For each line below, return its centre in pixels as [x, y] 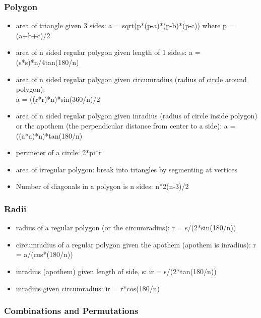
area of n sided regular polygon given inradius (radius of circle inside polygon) [137, 116]
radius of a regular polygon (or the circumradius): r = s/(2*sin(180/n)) [126, 228]
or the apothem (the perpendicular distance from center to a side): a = [126, 125]
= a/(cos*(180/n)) [44, 254]
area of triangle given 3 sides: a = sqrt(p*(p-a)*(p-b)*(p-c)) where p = [125, 25]
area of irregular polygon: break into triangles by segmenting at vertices [126, 169]
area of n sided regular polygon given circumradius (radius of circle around [131, 79]
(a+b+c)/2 [33, 35]
